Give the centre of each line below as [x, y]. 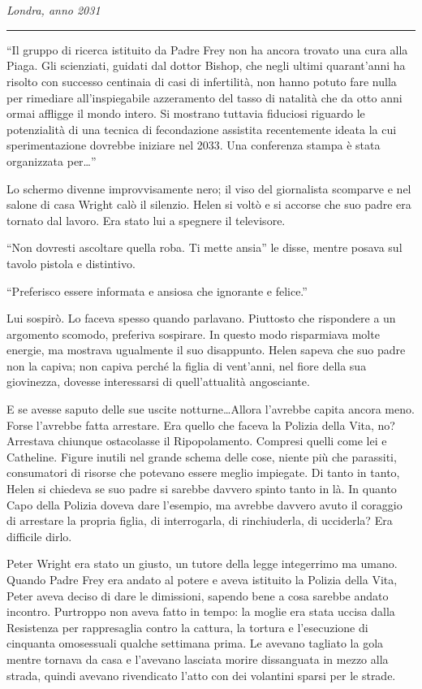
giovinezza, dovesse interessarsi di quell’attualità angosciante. [158, 381]
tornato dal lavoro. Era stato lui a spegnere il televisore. [146, 220]
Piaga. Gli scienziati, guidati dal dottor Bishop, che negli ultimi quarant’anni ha [206, 65]
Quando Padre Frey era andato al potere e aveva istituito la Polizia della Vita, [202, 579]
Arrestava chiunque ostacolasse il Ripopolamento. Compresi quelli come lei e [197, 441]
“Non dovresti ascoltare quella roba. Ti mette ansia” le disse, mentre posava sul [205, 247]
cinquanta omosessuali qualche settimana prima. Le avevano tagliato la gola [195, 643]
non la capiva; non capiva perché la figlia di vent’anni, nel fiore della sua [187, 365]
